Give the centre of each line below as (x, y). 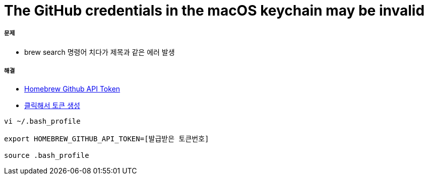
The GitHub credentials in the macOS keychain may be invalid (215, 11)
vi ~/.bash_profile (42, 121)
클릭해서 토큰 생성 (52, 105)
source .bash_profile (47, 155)
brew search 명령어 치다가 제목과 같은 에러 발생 (100, 52)
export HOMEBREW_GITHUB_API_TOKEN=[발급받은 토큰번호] (107, 139)
